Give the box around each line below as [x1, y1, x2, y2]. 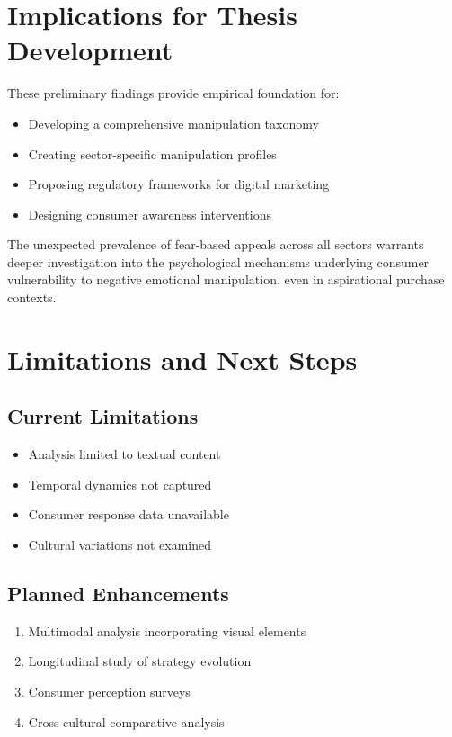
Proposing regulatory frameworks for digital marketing [28, 175, 330, 193]
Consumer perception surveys [28, 682, 191, 700]
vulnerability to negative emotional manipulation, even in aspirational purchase [7, 270, 445, 289]
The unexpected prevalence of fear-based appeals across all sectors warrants [7, 235, 424, 254]
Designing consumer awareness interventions [28, 204, 271, 223]
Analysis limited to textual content [28, 445, 221, 463]
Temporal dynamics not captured [28, 474, 212, 493]
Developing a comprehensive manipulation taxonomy [28, 113, 319, 132]
